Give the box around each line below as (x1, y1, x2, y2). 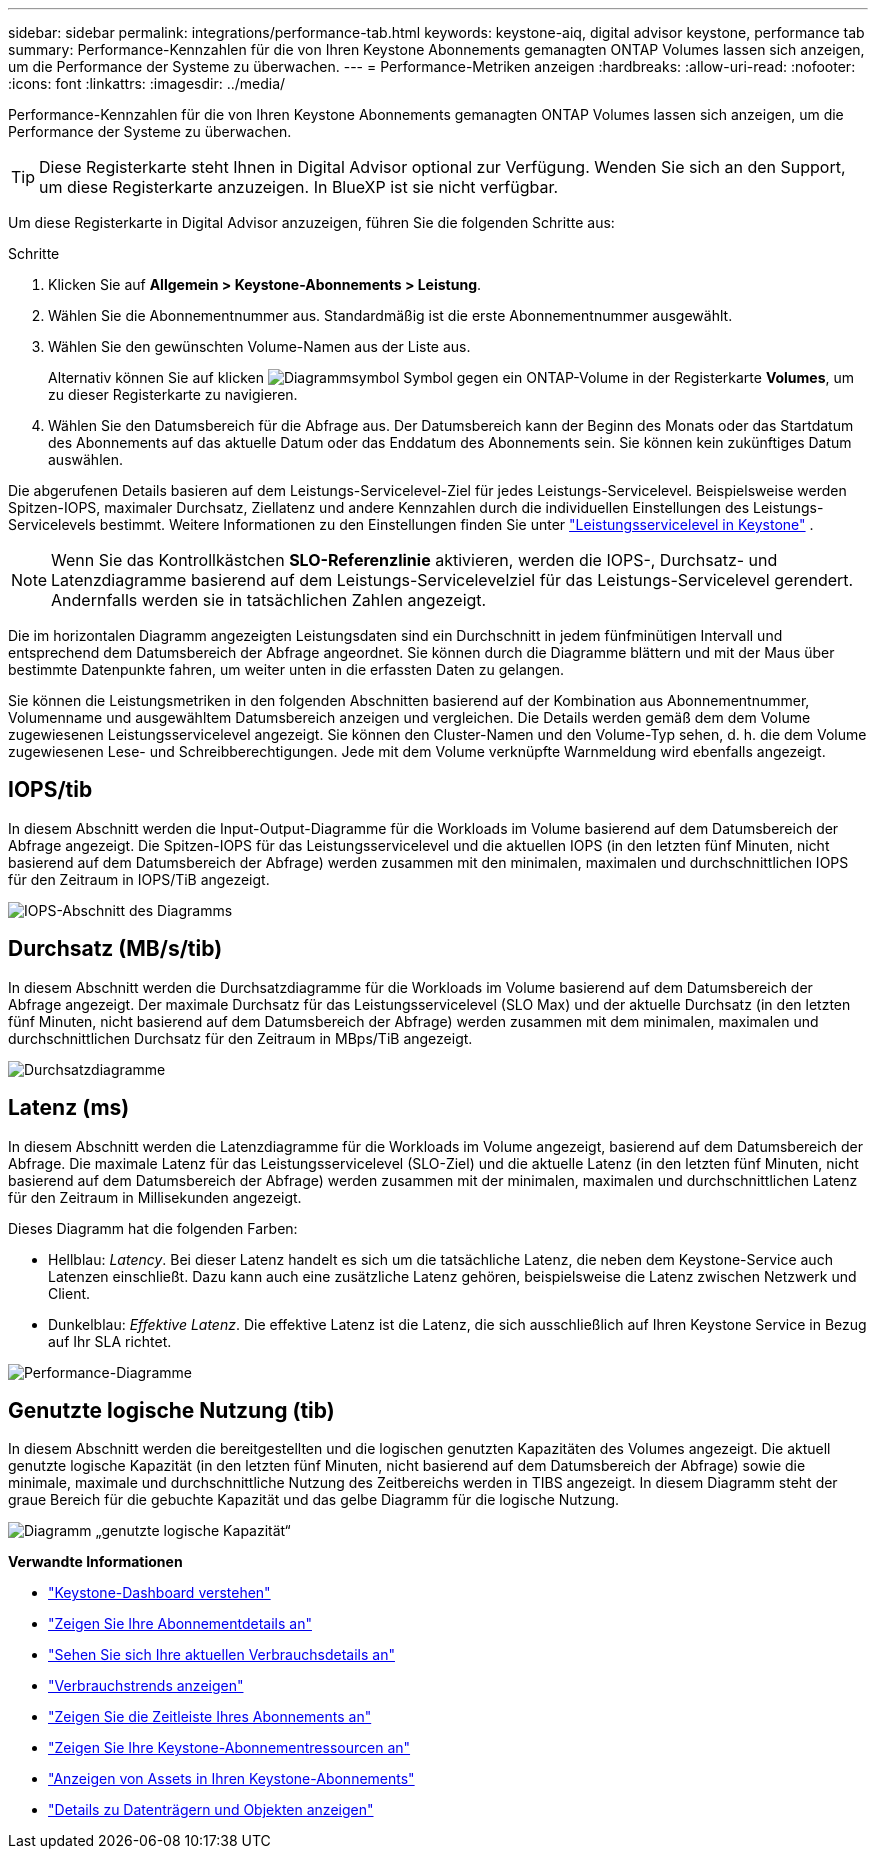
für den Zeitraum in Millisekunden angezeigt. (8, 1188, 302, 1206)
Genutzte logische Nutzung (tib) (8, 1397, 335, 1423)
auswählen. (48, 451, 123, 468)
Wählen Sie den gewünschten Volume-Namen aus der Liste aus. (48, 338, 471, 355)
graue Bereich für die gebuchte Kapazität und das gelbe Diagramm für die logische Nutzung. (8, 1491, 620, 1509)
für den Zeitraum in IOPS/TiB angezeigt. (8, 870, 270, 888)
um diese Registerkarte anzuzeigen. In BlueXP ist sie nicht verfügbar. (39, 177, 559, 197)
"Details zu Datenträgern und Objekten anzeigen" (48, 1801, 374, 1819)
